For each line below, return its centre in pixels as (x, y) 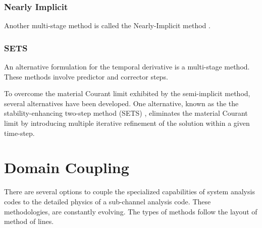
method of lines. (29, 221)
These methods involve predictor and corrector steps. (86, 76)
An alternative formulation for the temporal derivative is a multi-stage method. (127, 67)
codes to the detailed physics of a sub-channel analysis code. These (108, 201)
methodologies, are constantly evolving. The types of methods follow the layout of (131, 211)
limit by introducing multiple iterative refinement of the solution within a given (127, 123)
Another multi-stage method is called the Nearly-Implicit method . (107, 25)
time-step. (19, 133)
